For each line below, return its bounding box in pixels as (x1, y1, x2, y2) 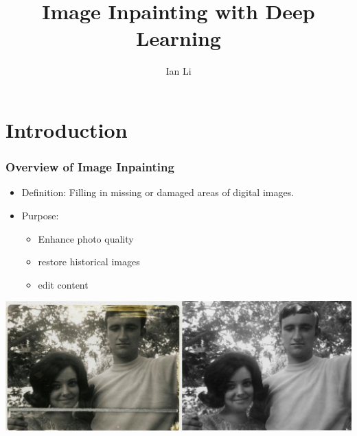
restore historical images (38, 254, 140, 269)
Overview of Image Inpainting (5, 158, 174, 175)
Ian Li (165, 64, 192, 78)
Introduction (5, 115, 128, 143)
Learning (136, 24, 221, 52)
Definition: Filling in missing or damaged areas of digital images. (21, 185, 295, 199)
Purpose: (21, 208, 59, 222)
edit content (38, 277, 89, 291)
